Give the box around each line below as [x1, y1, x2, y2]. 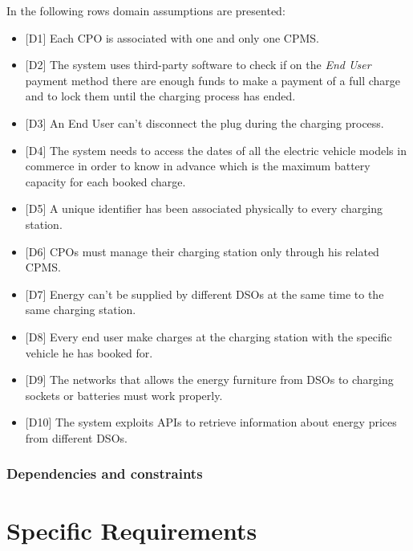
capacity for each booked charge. [25, 173, 186, 190]
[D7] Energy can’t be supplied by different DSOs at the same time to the [25, 285, 384, 302]
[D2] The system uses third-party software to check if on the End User [25, 56, 371, 73]
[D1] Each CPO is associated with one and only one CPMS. [25, 29, 319, 46]
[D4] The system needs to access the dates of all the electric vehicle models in [25, 141, 407, 158]
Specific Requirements [6, 513, 257, 546]
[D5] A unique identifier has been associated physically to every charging [25, 200, 383, 217]
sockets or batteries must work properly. [25, 386, 223, 403]
